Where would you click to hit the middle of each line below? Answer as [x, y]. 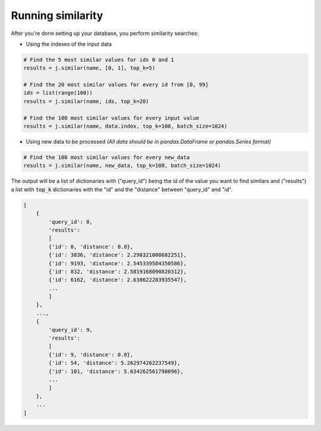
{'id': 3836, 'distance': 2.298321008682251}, [117, 255]
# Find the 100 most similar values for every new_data [107, 158]
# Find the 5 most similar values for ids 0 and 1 [99, 60]
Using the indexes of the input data [69, 44]
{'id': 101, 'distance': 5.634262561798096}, [116, 371]
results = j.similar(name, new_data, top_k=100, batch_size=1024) [122, 166]
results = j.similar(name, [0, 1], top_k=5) [89, 68]
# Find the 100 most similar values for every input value [111, 118]
